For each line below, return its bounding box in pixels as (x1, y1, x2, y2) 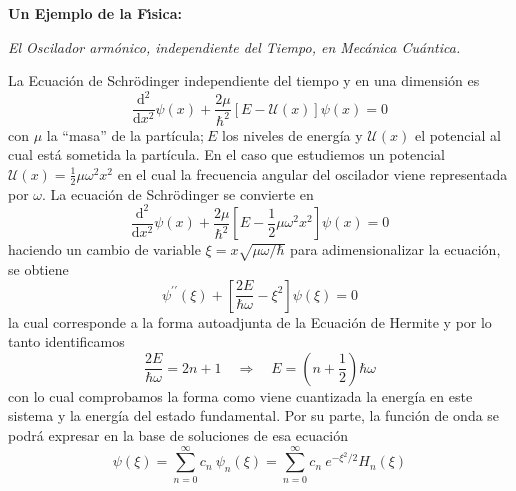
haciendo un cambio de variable (8, 239, 201, 260)
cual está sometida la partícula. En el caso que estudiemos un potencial (8, 144, 445, 165)
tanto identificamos (8, 331, 125, 352)
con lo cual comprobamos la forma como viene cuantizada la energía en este (8, 385, 473, 406)
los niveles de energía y (222, 124, 363, 145)
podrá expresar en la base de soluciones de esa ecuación (8, 425, 348, 445)
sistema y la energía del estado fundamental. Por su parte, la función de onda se (8, 405, 500, 426)
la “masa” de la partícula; (46, 124, 205, 145)
